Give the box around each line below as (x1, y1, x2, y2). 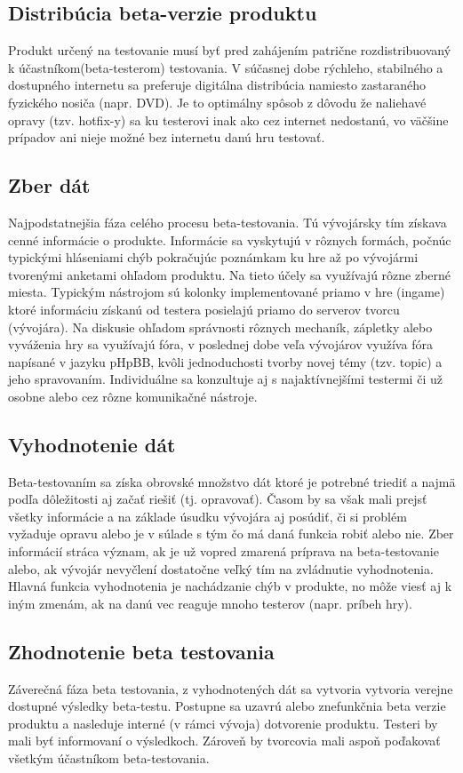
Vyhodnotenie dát (8, 430, 176, 458)
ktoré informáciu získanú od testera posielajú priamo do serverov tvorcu (8, 299, 400, 318)
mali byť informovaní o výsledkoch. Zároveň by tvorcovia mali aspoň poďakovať (8, 731, 441, 750)
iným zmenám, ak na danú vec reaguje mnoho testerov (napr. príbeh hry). (8, 594, 412, 612)
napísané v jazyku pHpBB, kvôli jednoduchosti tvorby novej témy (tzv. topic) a (8, 352, 443, 371)
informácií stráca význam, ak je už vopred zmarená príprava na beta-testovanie (8, 542, 439, 561)
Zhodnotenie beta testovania (8, 637, 275, 665)
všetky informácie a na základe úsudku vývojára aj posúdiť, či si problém (8, 506, 407, 525)
